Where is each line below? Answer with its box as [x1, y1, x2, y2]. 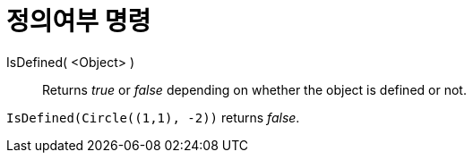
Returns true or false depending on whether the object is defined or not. [42, 81, 467, 97]
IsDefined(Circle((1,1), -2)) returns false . [6, 109, 300, 125]
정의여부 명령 [6, 6, 151, 37]
